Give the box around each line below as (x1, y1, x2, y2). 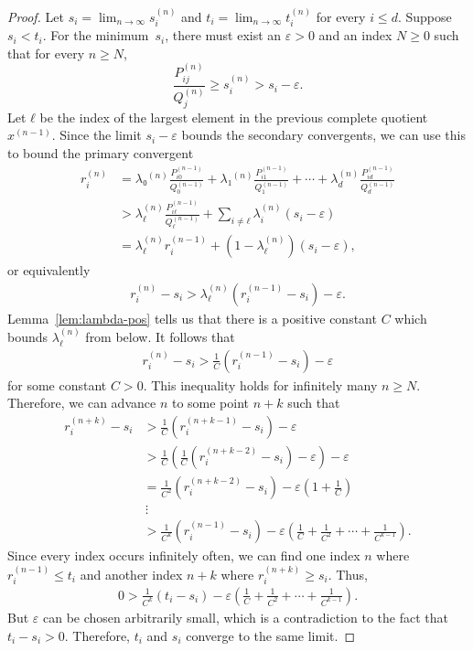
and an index (318, 26, 392, 45)
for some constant (7, 375, 107, 394)
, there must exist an (165, 26, 282, 45)
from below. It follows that (85, 327, 235, 347)
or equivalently (7, 261, 91, 280)
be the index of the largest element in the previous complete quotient (39, 107, 428, 126)
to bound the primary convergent (7, 143, 194, 162)
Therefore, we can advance (7, 393, 156, 412)
